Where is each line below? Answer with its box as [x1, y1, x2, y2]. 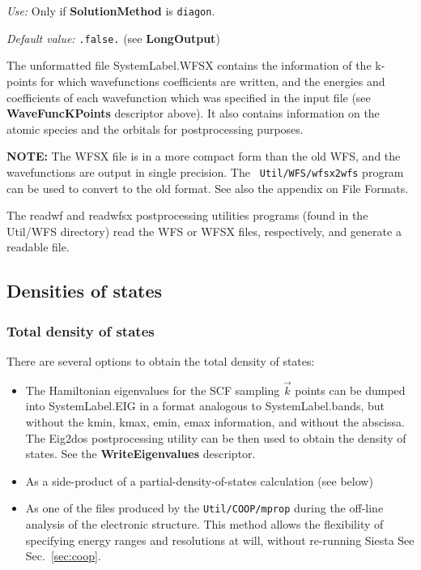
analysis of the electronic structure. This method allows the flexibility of [25, 515, 384, 532]
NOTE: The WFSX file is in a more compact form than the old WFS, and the [6, 148, 401, 165]
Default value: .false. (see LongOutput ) [6, 29, 220, 46]
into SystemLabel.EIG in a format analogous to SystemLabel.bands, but [25, 397, 385, 414]
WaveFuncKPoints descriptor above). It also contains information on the [6, 105, 380, 122]
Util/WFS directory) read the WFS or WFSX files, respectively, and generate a [6, 222, 402, 239]
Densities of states [6, 278, 163, 303]
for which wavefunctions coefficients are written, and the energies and [40, 72, 385, 89]
